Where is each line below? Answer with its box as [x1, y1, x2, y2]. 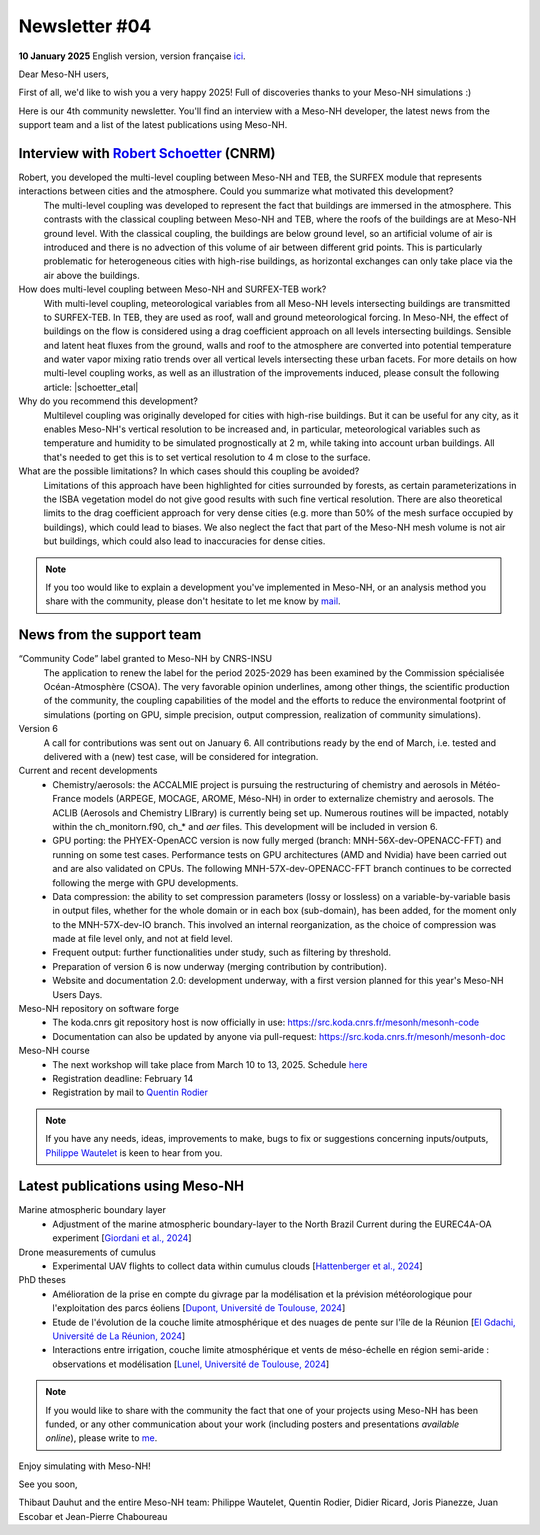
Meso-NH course [18, 1045, 90, 1057]
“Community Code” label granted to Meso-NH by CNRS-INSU [18, 653, 273, 665]
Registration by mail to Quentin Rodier [52, 1086, 209, 1099]
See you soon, [18, 1478, 78, 1490]
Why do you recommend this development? [18, 395, 199, 407]
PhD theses [18, 1274, 67, 1286]
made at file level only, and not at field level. [52, 933, 234, 945]
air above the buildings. [43, 269, 140, 281]
